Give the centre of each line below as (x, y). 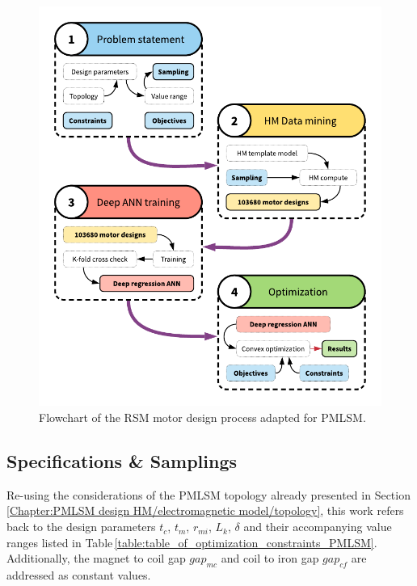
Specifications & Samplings (122, 461)
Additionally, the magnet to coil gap (96, 558)
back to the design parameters (81, 527)
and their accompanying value (318, 527)
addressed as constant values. (79, 575)
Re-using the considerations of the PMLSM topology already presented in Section (208, 494)
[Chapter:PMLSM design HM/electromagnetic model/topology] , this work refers (205, 510)
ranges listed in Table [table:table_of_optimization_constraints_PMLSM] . (192, 542)
